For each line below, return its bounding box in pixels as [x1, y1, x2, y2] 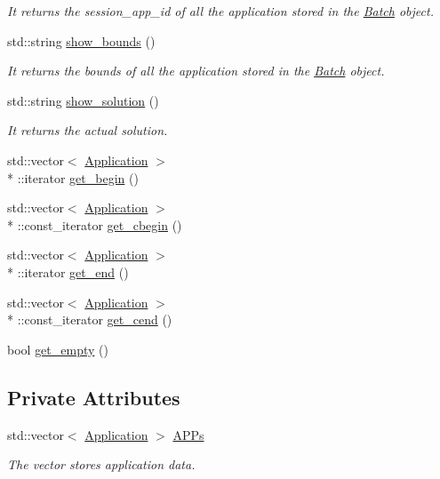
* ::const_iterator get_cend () [7, 310, 172, 329]
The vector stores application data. [7, 455, 196, 474]
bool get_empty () [7, 339, 108, 358]
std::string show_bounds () [7, 31, 156, 50]
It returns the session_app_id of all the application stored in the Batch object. [7, 2, 434, 20]
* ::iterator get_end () [7, 262, 129, 281]
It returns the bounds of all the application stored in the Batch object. [7, 61, 385, 80]
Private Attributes [7, 383, 180, 411]
